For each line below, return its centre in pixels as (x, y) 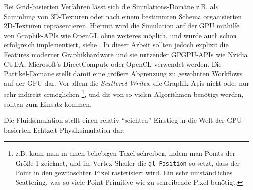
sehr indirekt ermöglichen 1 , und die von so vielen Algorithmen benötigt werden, (124, 93)
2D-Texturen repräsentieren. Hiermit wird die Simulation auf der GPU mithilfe (122, 26)
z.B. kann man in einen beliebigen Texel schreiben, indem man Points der (125, 153)
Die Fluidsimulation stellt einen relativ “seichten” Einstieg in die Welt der (114, 120)
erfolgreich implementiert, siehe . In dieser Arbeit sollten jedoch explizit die (116, 45)
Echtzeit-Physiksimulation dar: (79, 129)
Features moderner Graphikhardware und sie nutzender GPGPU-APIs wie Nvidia (126, 54)
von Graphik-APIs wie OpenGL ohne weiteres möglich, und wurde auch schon (120, 35)
